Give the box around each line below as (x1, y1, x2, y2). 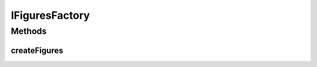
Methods (11, 26, 47, 36)
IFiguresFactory (11, 9, 90, 22)
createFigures (11, 45, 63, 55)
